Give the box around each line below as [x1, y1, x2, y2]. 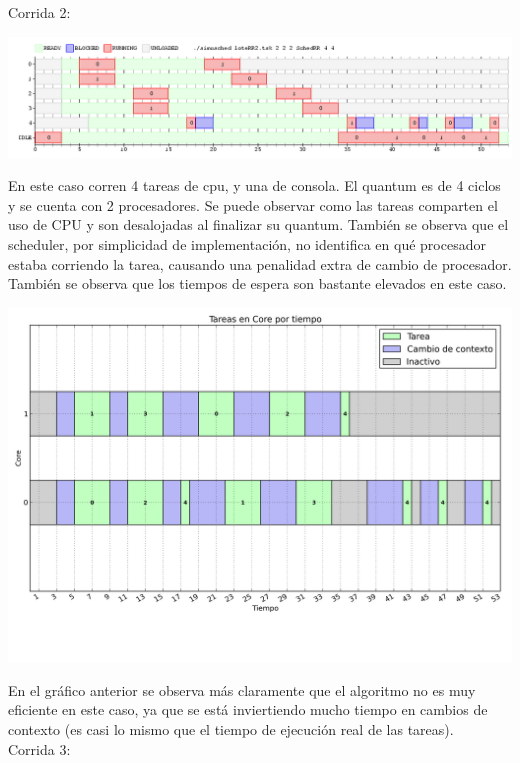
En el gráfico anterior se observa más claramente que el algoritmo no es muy [8, 679, 476, 700]
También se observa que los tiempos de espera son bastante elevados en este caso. [8, 273, 507, 294]
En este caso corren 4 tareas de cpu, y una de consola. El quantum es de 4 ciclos [8, 175, 501, 196]
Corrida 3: [8, 738, 71, 759]
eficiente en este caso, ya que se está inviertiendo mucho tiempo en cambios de [8, 699, 488, 720]
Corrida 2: [8, 2, 71, 22]
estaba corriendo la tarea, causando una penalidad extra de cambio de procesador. [8, 253, 512, 274]
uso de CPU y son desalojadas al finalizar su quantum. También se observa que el [8, 214, 509, 235]
